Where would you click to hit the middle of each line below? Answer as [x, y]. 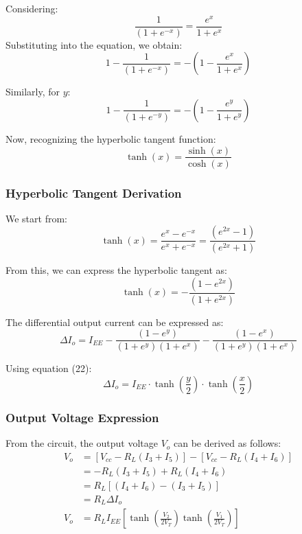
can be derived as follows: [228, 443]
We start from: [36, 218]
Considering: [32, 8]
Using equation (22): [49, 368]
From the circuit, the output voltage [82, 443]
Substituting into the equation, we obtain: [94, 44]
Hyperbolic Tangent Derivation [94, 193]
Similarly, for [33, 92]
